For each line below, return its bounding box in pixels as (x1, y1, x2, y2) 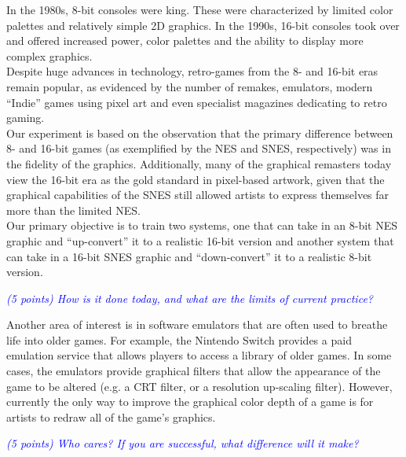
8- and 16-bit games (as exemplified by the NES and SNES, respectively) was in (6, 140, 391, 157)
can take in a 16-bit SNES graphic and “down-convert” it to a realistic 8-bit (6, 248, 372, 264)
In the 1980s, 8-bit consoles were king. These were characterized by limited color (6, 2, 393, 17)
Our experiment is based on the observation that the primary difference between (6, 124, 393, 141)
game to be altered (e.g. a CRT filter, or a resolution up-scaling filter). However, (6, 378, 393, 394)
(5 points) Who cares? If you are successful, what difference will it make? (6, 435, 359, 451)
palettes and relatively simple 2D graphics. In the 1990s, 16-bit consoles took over (6, 17, 400, 33)
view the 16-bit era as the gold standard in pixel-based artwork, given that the (6, 171, 385, 187)
